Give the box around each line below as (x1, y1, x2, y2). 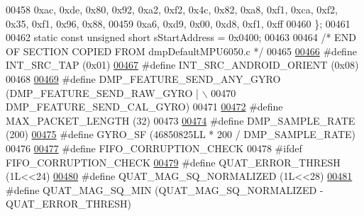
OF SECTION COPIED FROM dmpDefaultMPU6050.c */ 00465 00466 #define (6, 43, 357, 58)
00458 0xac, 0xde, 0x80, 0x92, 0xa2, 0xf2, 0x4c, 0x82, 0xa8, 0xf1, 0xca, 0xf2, (6, 2, 338, 16)
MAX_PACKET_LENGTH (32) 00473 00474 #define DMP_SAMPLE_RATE (6, 113, 355, 127)
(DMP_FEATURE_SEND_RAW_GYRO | (6, 85, 199, 100)
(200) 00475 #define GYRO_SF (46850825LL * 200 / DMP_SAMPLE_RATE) (6, 127, 356, 142)
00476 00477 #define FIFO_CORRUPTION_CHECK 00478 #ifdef (6, 140, 302, 155)
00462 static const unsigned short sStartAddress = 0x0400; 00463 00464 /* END (6, 30, 356, 45)
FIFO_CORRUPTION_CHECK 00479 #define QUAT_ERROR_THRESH (6, 154, 341, 169)
